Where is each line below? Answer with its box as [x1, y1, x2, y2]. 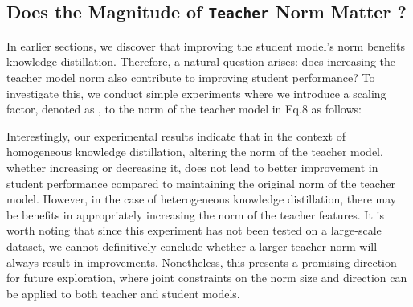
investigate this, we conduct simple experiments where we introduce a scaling [6, 84, 386, 101]
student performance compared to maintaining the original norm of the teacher [6, 174, 396, 191]
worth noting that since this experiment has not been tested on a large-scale [6, 222, 382, 239]
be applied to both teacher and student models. [6, 284, 240, 301]
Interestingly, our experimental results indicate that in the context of [6, 127, 346, 144]
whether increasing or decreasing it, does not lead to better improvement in [6, 158, 378, 175]
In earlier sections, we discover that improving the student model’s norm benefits [6, 37, 406, 54]
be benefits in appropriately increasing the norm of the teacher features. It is [6, 206, 384, 223]
